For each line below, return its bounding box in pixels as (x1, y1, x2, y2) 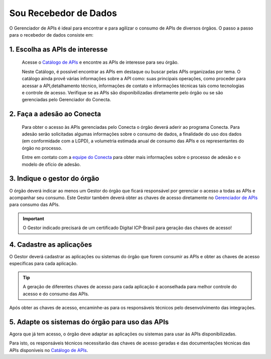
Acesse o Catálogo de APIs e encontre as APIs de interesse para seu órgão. (22, 59, 179, 65)
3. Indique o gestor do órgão (9, 174, 99, 183)
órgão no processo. (22, 145, 63, 151)
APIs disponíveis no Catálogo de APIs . (9, 347, 88, 353)
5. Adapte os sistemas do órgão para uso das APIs (9, 317, 169, 326)
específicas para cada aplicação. (9, 261, 78, 267)
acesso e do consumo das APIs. (23, 291, 89, 297)
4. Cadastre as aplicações (9, 240, 92, 249)
